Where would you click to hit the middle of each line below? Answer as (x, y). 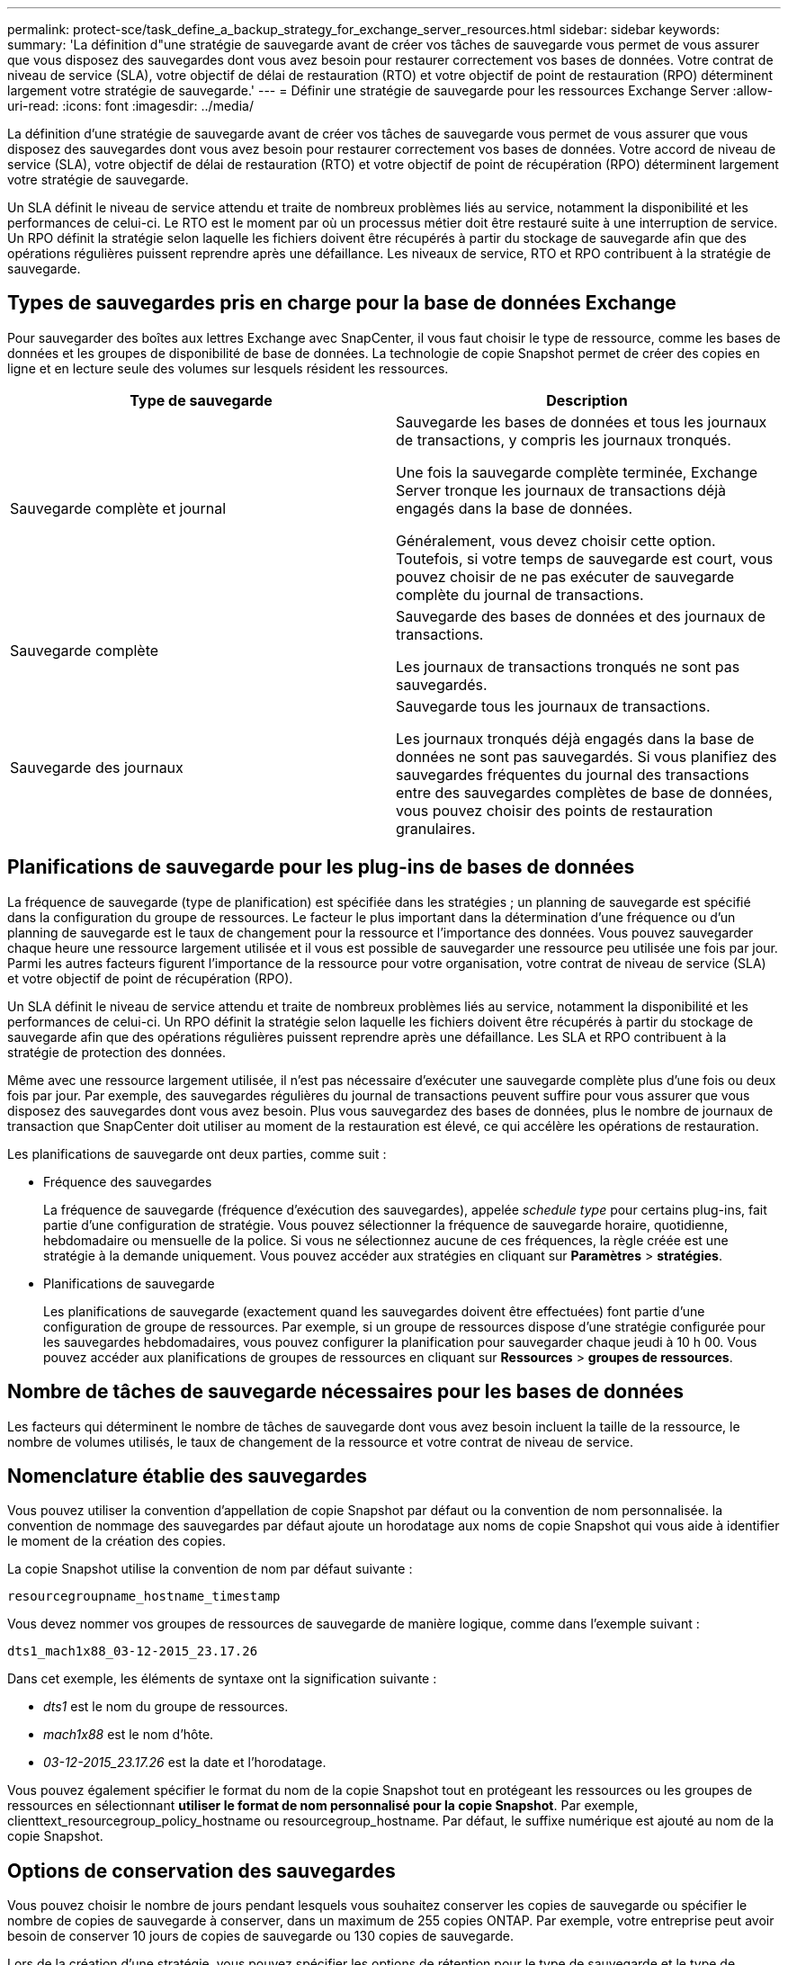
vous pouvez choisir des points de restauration (555, 810)
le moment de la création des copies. (116, 1541)
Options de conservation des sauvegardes (201, 1871)
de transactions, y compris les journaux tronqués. (564, 440)
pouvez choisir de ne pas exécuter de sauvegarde (565, 576)
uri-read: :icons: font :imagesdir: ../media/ (130, 106)
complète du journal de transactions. (520, 594)
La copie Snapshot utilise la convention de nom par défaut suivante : (210, 1569)
